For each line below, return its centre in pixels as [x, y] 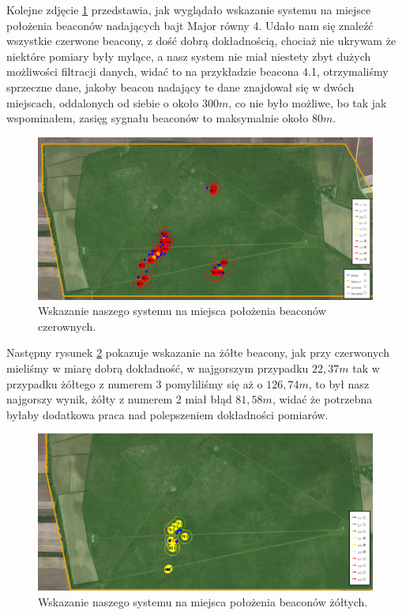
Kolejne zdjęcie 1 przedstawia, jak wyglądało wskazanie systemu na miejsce [189, 9]
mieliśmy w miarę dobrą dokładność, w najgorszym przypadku [158, 367]
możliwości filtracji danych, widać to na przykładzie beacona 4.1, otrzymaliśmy [197, 71]
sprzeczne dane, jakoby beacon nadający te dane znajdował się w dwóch [180, 86]
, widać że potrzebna [322, 399]
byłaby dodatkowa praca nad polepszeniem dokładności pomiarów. [167, 414]
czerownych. [67, 326]
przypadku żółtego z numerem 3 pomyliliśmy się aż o [135, 383]
